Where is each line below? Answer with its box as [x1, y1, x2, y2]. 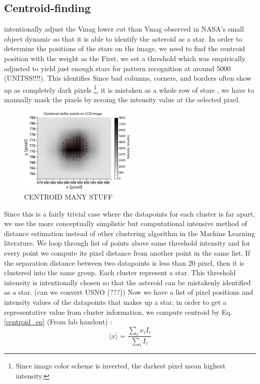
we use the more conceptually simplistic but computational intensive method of [4, 218, 247, 229]
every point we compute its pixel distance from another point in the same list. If [4, 248, 250, 258]
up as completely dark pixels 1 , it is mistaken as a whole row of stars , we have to [4, 83, 254, 95]
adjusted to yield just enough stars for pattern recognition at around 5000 [4, 63, 231, 73]
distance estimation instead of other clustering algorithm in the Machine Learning [4, 228, 255, 238]
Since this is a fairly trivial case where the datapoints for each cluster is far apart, [4, 208, 255, 219]
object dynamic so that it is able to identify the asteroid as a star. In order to [4, 33, 242, 44]
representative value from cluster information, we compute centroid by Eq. [4, 306, 232, 317]
